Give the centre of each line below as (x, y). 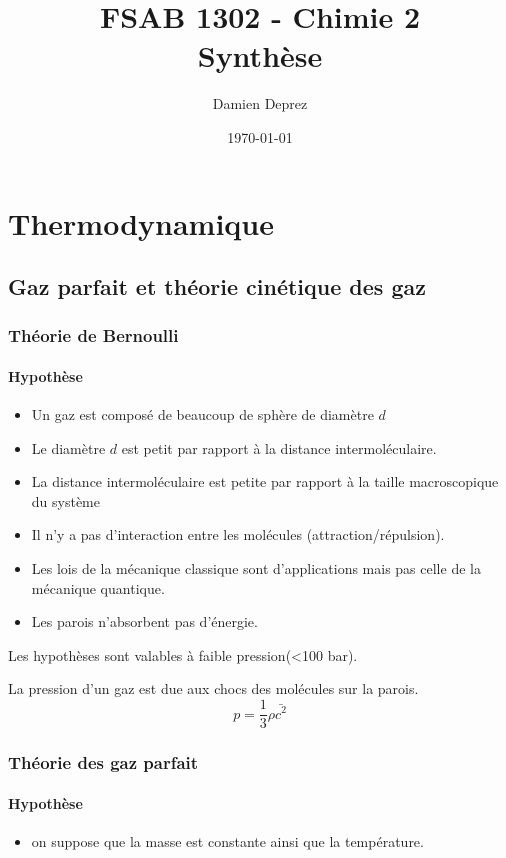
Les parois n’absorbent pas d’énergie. (144, 621)
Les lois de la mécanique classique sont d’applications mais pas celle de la (256, 568)
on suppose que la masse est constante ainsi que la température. (227, 840)
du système (65, 500)
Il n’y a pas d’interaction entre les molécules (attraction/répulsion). (238, 534)
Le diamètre (68, 447)
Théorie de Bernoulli (93, 335)
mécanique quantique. (98, 587)
